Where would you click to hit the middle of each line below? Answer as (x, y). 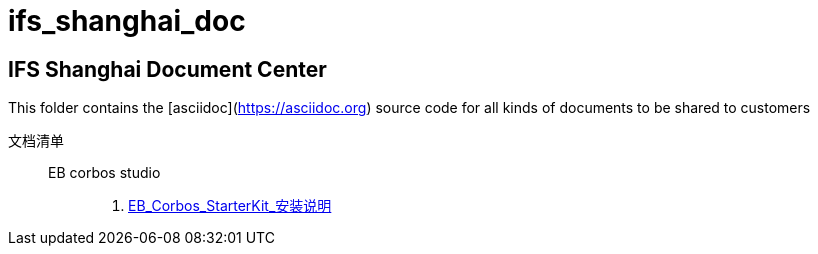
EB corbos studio (104, 173)
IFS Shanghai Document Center (167, 69)
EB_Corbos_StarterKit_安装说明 (230, 206)
